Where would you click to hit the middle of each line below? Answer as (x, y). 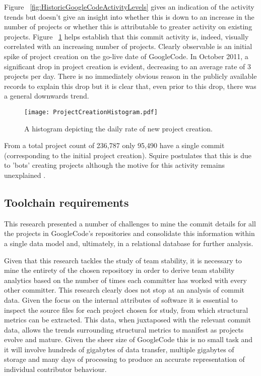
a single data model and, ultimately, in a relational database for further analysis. (129, 243)
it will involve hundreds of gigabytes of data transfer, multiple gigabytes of (119, 349)
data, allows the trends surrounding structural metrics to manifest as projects (124, 329)
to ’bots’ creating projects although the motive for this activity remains (114, 165)
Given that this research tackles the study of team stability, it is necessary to (123, 260)
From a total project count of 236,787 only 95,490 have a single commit (114, 145)
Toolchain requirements (67, 202)
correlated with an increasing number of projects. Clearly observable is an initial (128, 46)
